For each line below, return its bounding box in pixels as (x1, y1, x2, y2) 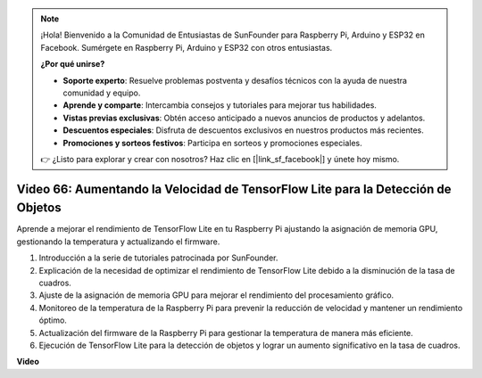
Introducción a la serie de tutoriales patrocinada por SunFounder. (38, 252, 278, 263)
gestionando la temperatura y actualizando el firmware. (16, 236, 220, 247)
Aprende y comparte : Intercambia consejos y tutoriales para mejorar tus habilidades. (62, 100, 377, 111)
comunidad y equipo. (62, 87, 141, 98)
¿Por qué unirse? (40, 59, 105, 70)
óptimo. (38, 315, 67, 325)
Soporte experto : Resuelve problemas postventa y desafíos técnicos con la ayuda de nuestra (62, 75, 408, 86)
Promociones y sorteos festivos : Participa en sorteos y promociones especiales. (62, 137, 363, 148)
